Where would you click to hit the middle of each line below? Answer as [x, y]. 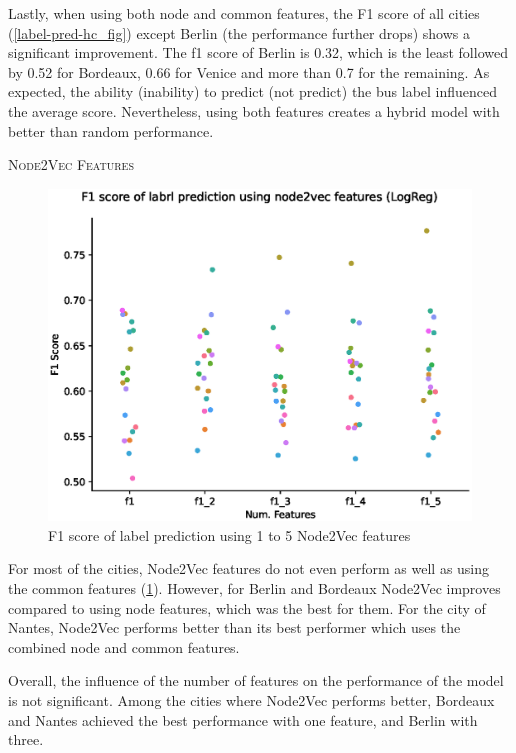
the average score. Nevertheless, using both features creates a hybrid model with [254, 110]
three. [26, 739]
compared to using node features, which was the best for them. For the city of [247, 607]
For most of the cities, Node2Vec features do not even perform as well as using [249, 568]
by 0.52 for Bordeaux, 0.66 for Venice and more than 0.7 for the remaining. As [249, 71]
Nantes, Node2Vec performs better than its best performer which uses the [234, 627]
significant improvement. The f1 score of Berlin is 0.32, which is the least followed [258, 52]
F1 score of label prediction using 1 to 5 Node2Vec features [229, 534]
